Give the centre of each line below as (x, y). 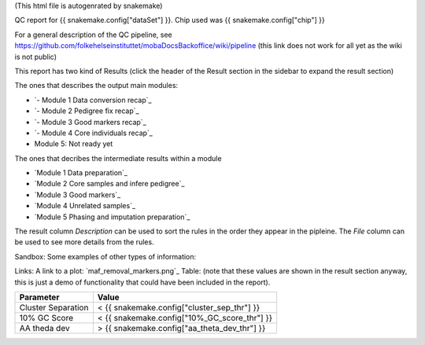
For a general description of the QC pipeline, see (93, 35)
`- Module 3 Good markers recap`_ (91, 122)
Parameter (39, 297)
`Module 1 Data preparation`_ (81, 173)
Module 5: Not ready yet (74, 144)
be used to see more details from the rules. (84, 242)
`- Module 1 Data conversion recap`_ (93, 100)
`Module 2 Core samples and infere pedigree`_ (109, 184)
